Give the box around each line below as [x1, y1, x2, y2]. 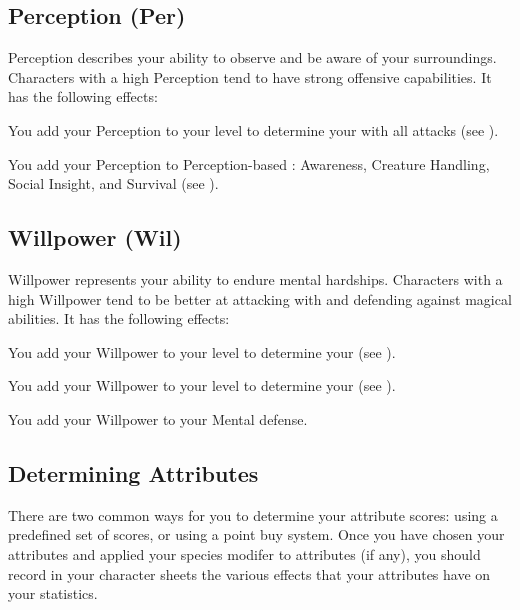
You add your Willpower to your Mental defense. [8, 408, 308, 429]
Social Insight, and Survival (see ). [8, 173, 219, 194]
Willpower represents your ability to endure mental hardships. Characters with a [8, 268, 503, 289]
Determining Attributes [8, 457, 259, 488]
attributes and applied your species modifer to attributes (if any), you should [8, 543, 481, 564]
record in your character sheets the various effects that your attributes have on [8, 563, 491, 584]
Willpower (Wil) [8, 222, 182, 253]
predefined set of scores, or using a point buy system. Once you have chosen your [8, 524, 505, 545]
